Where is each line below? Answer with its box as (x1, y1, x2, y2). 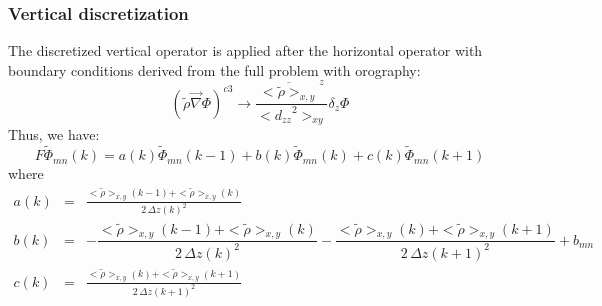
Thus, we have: (8, 124, 100, 145)
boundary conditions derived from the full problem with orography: (8, 59, 421, 80)
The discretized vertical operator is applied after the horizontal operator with (8, 40, 483, 61)
